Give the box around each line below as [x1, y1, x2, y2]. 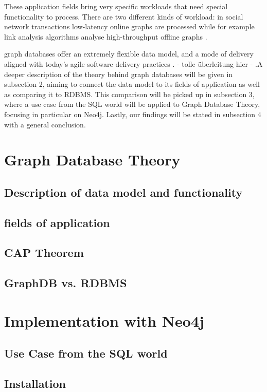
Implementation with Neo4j [4, 310, 204, 331]
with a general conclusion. [4, 119, 86, 129]
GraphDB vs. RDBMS [4, 275, 127, 291]
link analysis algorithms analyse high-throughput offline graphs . [4, 31, 207, 42]
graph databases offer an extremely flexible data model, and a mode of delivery [4, 48, 254, 59]
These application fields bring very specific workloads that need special [4, 1, 228, 11]
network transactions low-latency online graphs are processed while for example [4, 21, 255, 32]
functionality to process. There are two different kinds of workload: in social [4, 11, 243, 22]
